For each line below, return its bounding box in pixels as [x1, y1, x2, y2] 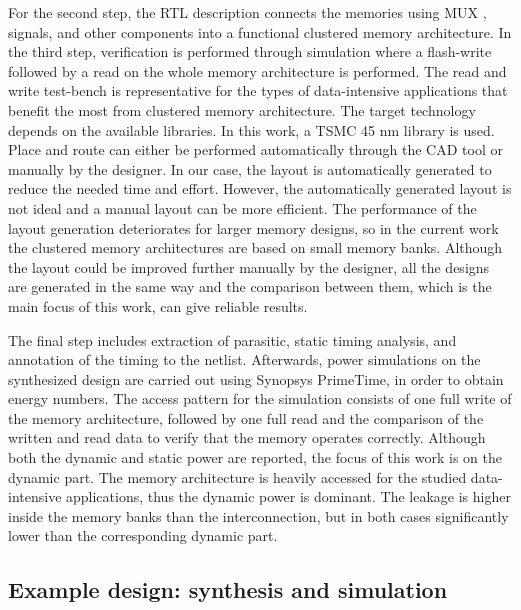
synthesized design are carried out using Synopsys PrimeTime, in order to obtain [8, 368, 504, 389]
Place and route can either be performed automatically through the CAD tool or [8, 139, 503, 160]
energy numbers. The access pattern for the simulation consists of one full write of [8, 388, 512, 409]
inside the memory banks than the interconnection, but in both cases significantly [8, 505, 509, 526]
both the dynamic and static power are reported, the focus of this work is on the [8, 447, 503, 468]
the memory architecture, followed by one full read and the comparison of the [8, 407, 484, 428]
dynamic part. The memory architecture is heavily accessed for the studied [8, 466, 467, 487]
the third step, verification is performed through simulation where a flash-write [8, 41, 492, 62]
